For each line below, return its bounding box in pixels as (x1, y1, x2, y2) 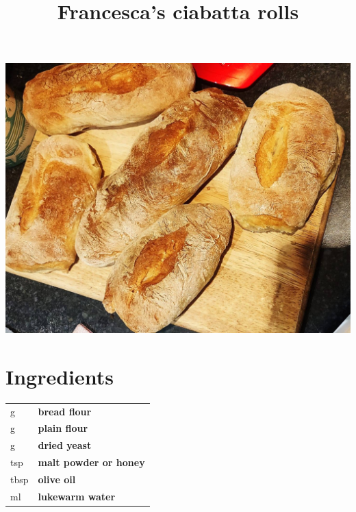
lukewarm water (38, 489, 116, 503)
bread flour (38, 404, 92, 418)
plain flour (38, 421, 88, 435)
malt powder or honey (38, 455, 145, 470)
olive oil (38, 472, 76, 486)
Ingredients (5, 362, 114, 390)
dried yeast (38, 438, 92, 452)
